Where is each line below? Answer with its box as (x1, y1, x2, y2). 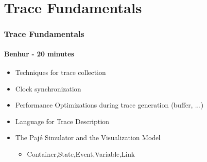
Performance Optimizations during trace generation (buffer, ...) (15, 100, 204, 110)
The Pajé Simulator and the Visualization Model (15, 132, 161, 143)
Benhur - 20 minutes (4, 48, 74, 58)
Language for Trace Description (15, 116, 109, 126)
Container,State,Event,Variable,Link (27, 148, 135, 159)
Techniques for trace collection (15, 67, 106, 77)
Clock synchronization (15, 83, 81, 93)
